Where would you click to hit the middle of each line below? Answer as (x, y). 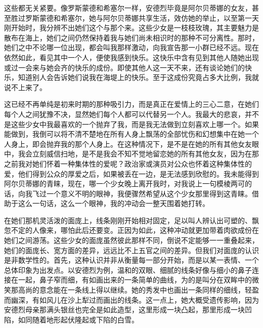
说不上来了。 (25, 87)
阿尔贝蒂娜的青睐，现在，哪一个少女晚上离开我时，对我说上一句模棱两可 (124, 183)
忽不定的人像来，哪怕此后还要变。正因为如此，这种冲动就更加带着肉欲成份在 (131, 230)
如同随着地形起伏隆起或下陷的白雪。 (78, 319)
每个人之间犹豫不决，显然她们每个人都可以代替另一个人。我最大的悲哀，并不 (131, 114)
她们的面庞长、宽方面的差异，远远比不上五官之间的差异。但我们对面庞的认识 (131, 250)
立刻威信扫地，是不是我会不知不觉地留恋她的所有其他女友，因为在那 (145, 154)
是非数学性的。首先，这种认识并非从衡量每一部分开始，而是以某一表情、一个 (131, 260)
